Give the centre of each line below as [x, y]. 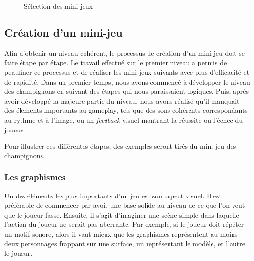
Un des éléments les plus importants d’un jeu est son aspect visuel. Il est [113, 195]
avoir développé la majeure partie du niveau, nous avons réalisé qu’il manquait [122, 100]
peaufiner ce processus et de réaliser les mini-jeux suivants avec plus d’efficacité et [127, 72]
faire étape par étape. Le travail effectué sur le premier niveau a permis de [116, 62]
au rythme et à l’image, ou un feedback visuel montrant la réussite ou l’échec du [124, 120]
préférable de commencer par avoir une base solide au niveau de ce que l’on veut [125, 205]
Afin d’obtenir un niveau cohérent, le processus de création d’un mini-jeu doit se [125, 53]
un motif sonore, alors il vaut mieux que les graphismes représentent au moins [121, 233]
